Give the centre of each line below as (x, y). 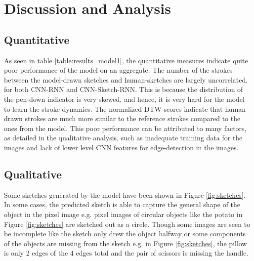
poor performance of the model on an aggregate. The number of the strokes (118, 70)
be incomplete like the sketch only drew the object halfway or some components (125, 234)
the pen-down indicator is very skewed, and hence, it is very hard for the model (124, 99)
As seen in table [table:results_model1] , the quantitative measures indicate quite (126, 60)
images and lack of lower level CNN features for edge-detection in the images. (121, 147)
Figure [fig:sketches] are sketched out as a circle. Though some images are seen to (127, 224)
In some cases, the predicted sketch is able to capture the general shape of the (122, 204)
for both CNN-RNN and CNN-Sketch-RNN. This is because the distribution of (124, 89)
